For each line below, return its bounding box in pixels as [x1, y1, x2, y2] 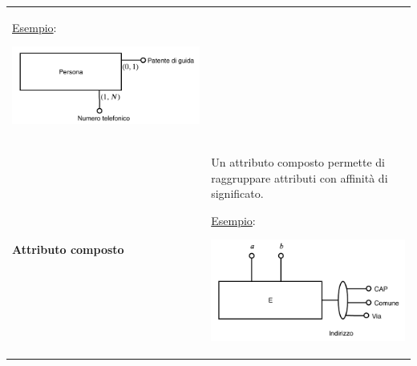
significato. [211, 185, 264, 202]
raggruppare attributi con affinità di [211, 169, 388, 186]
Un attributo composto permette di [211, 154, 385, 170]
